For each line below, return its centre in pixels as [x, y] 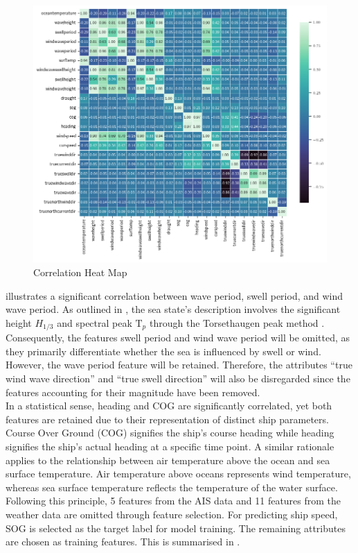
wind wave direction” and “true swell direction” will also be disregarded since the [178, 378]
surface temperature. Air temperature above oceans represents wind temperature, [178, 474]
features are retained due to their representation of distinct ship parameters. [167, 419]
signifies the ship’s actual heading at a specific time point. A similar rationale [170, 446]
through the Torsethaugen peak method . [237, 322]
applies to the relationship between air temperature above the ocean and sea [168, 460]
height [19, 322]
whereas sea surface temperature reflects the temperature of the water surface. [172, 487]
